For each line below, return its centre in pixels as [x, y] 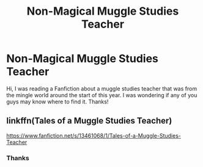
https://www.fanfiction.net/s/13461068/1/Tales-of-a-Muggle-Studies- [94, 135]
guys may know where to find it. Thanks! [57, 102]
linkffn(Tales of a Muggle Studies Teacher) [89, 121]
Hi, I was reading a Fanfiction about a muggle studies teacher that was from [102, 88]
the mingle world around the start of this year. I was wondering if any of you [102, 95]
